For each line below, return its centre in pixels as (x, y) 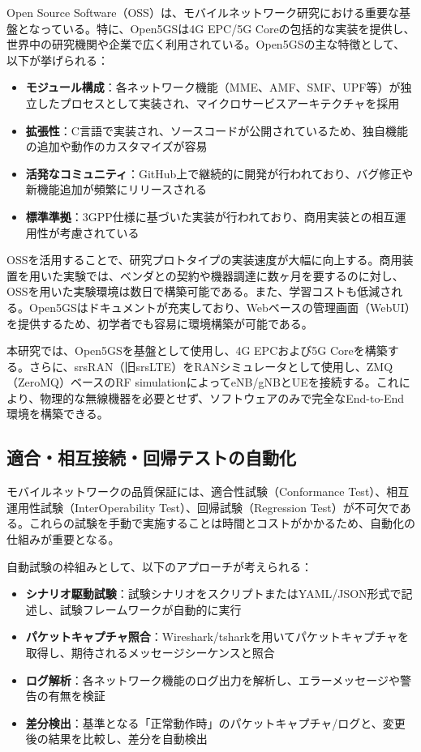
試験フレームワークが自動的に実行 (150, 609)
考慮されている (99, 232)
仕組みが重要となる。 (63, 539)
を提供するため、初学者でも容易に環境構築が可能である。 (160, 323)
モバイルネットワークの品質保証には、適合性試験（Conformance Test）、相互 (208, 491)
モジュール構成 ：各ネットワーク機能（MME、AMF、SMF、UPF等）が (213, 87)
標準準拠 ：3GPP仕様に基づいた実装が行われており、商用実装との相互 (210, 216)
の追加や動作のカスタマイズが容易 (116, 146)
